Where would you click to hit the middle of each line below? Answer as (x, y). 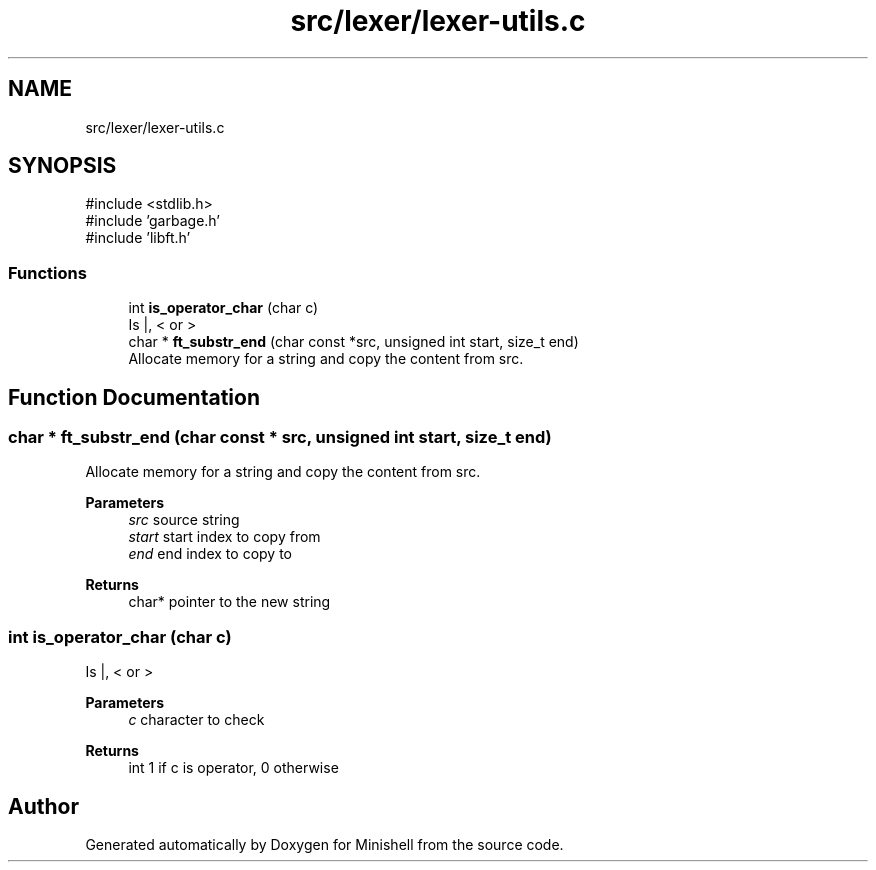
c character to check (196, 720)
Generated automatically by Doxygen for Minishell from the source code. (324, 844)
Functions (47, 272)
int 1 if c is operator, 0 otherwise (233, 768)
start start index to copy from (224, 537)
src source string (184, 520)
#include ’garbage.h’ (152, 221)
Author (43, 806)
